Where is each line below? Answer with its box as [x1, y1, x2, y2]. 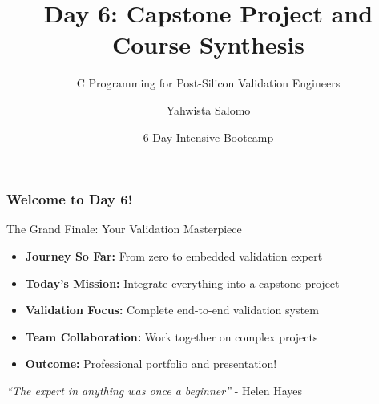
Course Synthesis [111, 28, 305, 61]
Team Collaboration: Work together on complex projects [25, 328, 318, 345]
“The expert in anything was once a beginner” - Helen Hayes [6, 382, 303, 398]
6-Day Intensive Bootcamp [143, 128, 274, 145]
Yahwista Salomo [166, 101, 251, 118]
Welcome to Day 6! [6, 189, 133, 209]
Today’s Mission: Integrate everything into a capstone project [25, 274, 340, 291]
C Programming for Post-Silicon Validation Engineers [76, 75, 341, 91]
